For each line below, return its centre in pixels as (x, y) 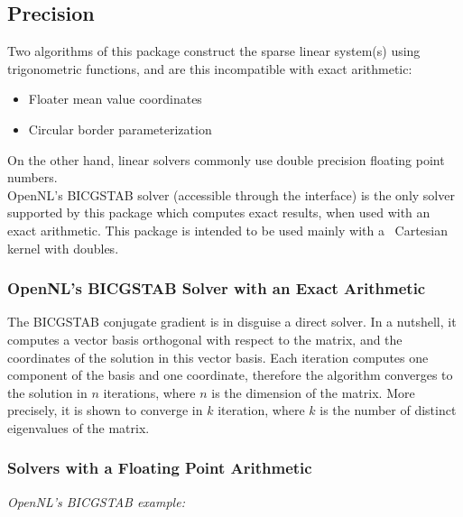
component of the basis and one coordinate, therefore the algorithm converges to (230, 375)
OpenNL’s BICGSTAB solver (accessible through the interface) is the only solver (231, 194)
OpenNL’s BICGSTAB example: (96, 501)
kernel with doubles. (63, 248)
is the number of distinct (388, 410)
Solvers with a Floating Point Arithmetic (160, 468)
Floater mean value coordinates (115, 99)
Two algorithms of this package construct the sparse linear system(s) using (214, 51)
